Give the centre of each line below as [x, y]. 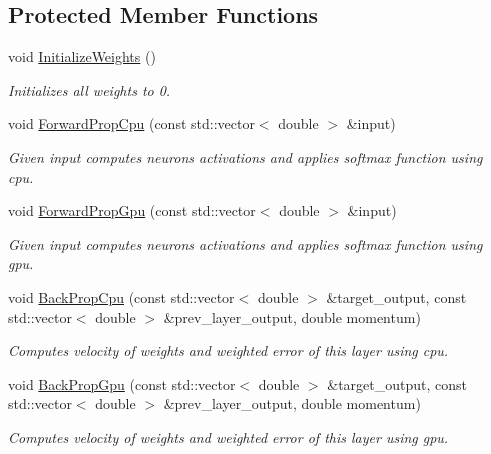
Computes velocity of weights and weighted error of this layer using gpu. [228, 436]
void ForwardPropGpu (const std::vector [132, 210]
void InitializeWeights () [82, 56]
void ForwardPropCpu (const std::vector [131, 123]
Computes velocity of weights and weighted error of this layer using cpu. [228, 350]
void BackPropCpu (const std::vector [121, 296]
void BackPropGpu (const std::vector [122, 383]
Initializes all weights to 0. [89, 89]
